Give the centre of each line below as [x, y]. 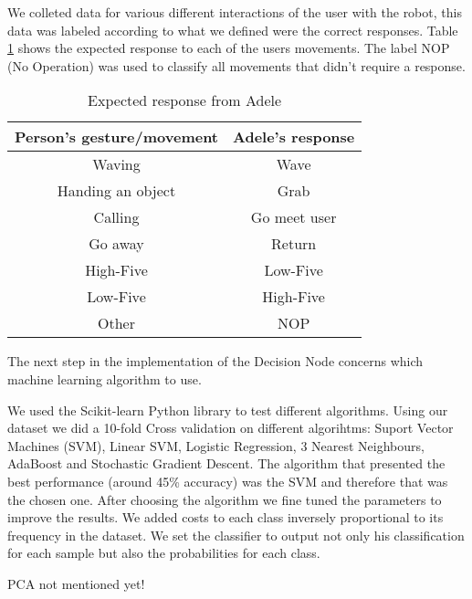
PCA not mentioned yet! [76, 583]
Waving [116, 164]
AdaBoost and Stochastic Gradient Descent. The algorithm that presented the [226, 463]
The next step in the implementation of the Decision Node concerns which [215, 361]
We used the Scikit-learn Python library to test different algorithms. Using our [228, 410]
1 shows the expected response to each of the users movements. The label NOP [229, 48]
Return [294, 244]
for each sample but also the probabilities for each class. [164, 553]
